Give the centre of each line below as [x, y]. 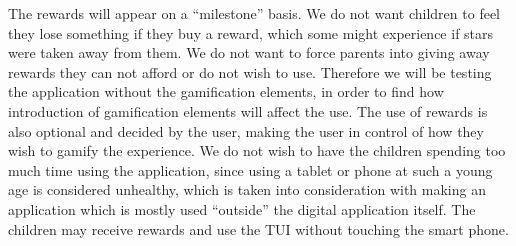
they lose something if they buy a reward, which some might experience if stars [251, 32]
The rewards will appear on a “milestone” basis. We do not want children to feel [254, 13]
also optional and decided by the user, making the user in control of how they [246, 130]
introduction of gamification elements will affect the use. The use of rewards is [248, 110]
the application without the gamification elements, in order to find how [226, 91]
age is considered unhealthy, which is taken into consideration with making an [247, 189]
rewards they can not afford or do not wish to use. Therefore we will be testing [250, 71]
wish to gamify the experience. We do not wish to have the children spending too [257, 150]
